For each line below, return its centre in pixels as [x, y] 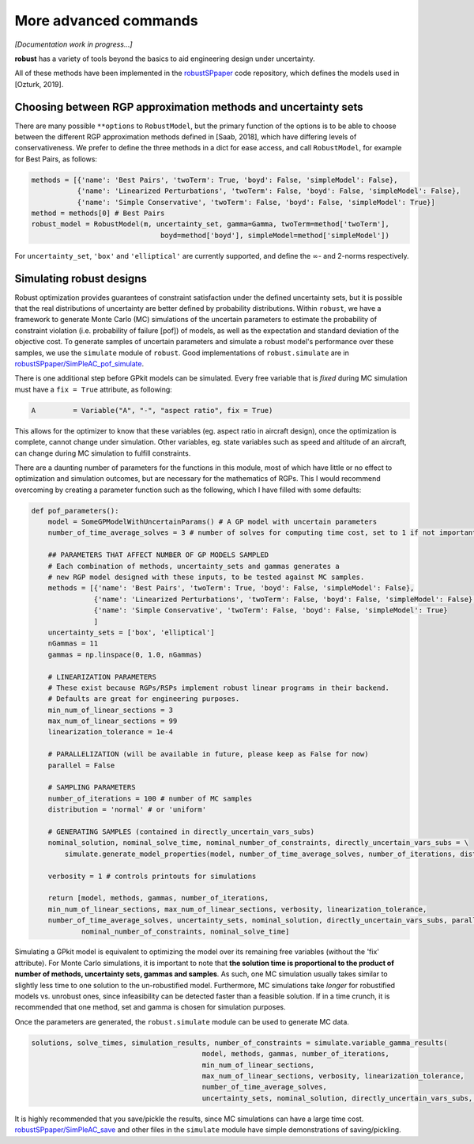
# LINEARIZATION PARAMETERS [102, 677]
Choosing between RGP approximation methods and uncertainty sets [189, 107]
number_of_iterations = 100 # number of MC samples [150, 798]
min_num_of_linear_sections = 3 [111, 710]
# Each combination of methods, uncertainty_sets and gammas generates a [194, 566]
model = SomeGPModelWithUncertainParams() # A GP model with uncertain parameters [213, 522]
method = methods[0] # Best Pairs [98, 213]
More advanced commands [106, 21]
